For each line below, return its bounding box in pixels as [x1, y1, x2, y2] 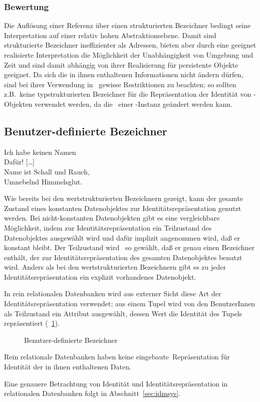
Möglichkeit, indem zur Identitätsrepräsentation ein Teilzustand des [4, 222, 212, 233]
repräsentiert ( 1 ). [4, 318, 60, 328]
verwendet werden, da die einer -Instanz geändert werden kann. [35, 98, 233, 109]
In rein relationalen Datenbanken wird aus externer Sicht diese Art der [4, 288, 221, 299]
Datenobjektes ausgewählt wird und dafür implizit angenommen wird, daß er [4, 232, 240, 243]
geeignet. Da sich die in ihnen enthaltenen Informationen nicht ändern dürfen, [4, 69, 243, 80]
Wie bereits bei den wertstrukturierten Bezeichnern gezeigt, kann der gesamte [4, 193, 243, 204]
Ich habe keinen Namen [4, 146, 76, 157]
